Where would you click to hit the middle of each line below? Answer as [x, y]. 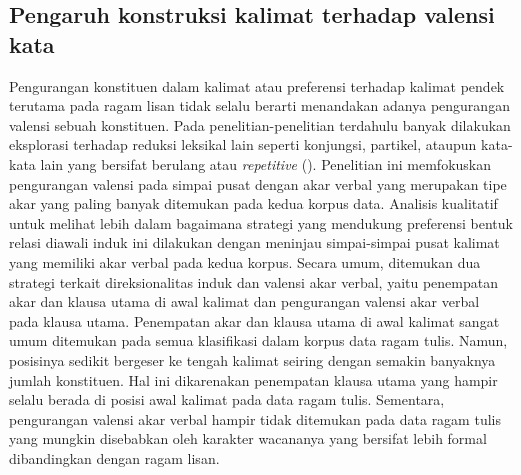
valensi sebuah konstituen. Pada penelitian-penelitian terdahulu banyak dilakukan [260, 124]
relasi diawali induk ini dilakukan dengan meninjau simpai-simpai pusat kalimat [254, 242]
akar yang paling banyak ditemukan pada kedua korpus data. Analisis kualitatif [253, 203]
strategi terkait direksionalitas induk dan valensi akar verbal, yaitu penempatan [254, 281]
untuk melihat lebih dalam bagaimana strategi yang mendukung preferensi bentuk [261, 222]
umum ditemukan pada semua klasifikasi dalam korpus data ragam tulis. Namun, [258, 340]
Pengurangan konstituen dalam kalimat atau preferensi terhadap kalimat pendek [257, 85]
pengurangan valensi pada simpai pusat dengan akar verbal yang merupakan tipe [258, 183]
